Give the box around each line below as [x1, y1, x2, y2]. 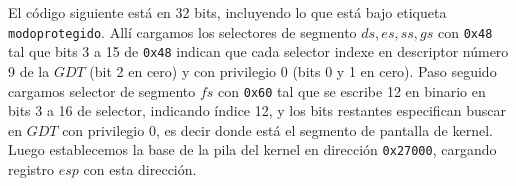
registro [8, 159, 55, 179]
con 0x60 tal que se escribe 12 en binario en [218, 80, 486, 101]
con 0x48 [438, 21, 493, 42]
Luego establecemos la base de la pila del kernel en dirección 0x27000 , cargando [8, 139, 497, 160]
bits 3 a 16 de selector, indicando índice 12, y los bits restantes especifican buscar [8, 100, 507, 121]
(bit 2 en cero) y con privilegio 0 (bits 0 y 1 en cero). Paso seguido [89, 60, 497, 81]
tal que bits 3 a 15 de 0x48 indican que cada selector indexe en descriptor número [8, 41, 509, 62]
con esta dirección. [83, 159, 197, 179]
